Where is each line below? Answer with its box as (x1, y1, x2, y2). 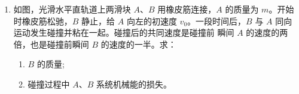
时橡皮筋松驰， (13, 14, 72, 27)
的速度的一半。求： (100, 37, 176, 50)
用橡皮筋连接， (157, 3, 216, 15)
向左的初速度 (126, 14, 177, 27)
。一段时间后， (187, 14, 246, 27)
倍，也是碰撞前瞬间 (13, 37, 89, 50)
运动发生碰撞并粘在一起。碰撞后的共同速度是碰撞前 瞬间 (13, 26, 234, 39)
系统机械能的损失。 (96, 77, 172, 90)
